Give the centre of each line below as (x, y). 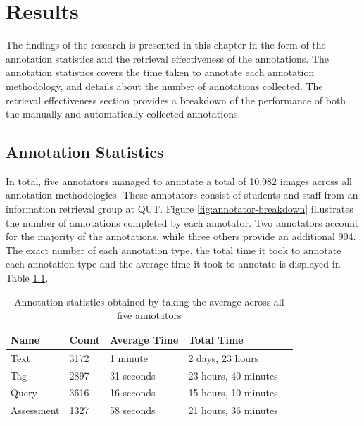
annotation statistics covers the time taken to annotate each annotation (160, 72)
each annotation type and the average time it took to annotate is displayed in (173, 264)
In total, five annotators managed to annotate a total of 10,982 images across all (179, 181)
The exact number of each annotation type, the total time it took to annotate (174, 250)
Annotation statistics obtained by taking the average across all (149, 301)
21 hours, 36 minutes (233, 410)
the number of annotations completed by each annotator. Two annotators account (182, 222)
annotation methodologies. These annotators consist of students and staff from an (182, 195)
